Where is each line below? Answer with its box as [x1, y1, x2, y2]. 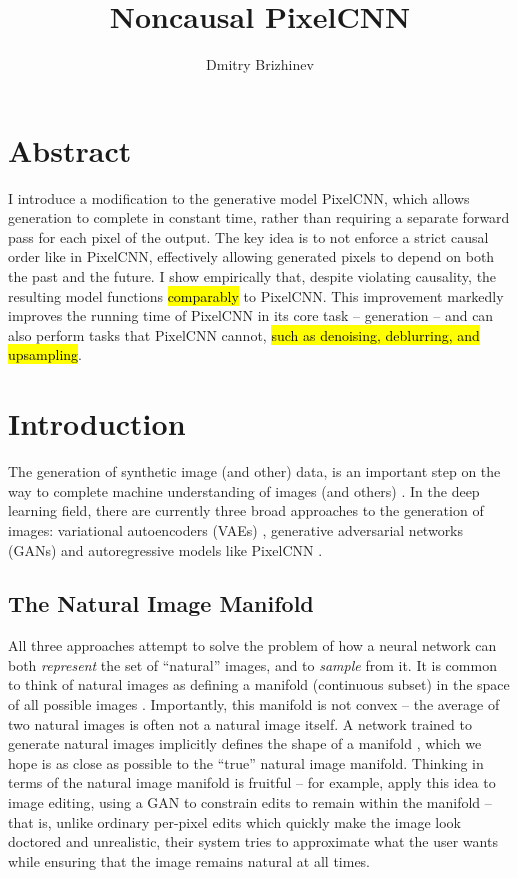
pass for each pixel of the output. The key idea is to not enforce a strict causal [8, 226, 489, 247]
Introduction [8, 403, 186, 444]
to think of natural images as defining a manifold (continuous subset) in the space [8, 674, 510, 695]
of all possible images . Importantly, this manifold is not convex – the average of [8, 694, 500, 715]
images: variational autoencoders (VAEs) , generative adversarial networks [8, 519, 464, 540]
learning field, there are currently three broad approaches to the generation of [8, 500, 484, 521]
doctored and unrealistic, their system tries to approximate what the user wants [8, 831, 498, 852]
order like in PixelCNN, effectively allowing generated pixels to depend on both [8, 246, 495, 267]
